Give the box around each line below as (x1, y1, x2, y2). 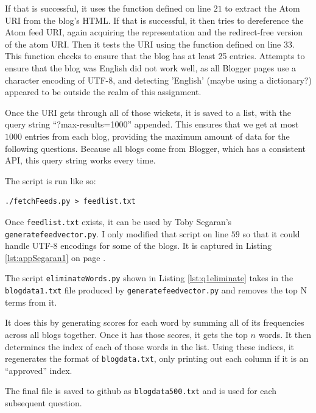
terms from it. (5, 295, 57, 308)
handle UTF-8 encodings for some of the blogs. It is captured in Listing (5, 239, 272, 252)
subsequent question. (5, 397, 82, 409)
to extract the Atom (225, 2, 300, 14)
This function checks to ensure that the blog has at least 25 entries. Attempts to (5, 49, 305, 62)
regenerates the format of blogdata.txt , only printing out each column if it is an (5, 352, 309, 365)
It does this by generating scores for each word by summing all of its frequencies (5, 316, 304, 329)
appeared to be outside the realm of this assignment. (5, 85, 202, 98)
